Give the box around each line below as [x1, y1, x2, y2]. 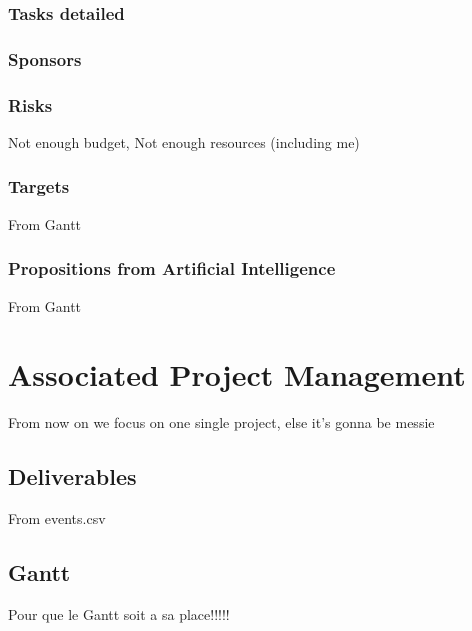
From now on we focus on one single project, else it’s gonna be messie [8, 412, 435, 433]
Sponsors [8, 46, 82, 71]
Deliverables [8, 461, 137, 492]
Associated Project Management [8, 354, 466, 395]
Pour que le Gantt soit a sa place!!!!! [8, 603, 230, 624]
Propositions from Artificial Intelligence [8, 256, 336, 281]
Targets [8, 174, 70, 199]
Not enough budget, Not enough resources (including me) [8, 131, 360, 152]
